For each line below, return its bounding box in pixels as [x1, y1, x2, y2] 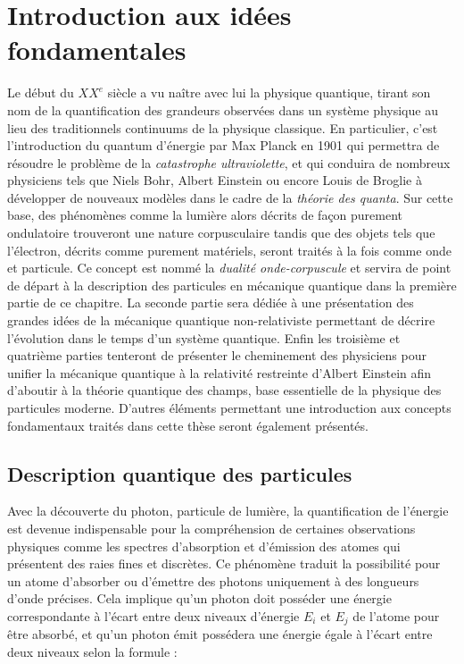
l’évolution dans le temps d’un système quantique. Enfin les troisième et [7, 328, 401, 347]
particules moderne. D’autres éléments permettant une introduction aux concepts [7, 399, 452, 416]
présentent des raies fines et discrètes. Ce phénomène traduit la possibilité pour [7, 554, 441, 573]
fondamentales [7, 31, 186, 68]
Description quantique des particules [7, 459, 352, 487]
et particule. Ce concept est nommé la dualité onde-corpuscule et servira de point [7, 258, 452, 277]
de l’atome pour [352, 606, 440, 625]
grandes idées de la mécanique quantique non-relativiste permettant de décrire [7, 311, 435, 330]
